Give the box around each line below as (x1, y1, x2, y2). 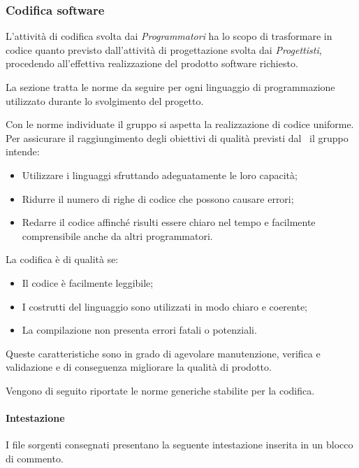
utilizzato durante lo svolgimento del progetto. (6, 93, 204, 108)
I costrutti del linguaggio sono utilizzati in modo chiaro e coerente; (22, 299, 308, 313)
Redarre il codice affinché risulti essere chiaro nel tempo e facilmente (22, 215, 316, 229)
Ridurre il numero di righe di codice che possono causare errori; (22, 191, 294, 206)
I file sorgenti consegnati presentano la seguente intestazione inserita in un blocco (6, 437, 353, 452)
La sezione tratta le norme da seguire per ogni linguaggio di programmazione (6, 80, 335, 94)
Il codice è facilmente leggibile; (22, 275, 154, 290)
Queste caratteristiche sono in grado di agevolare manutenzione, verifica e (6, 346, 321, 360)
